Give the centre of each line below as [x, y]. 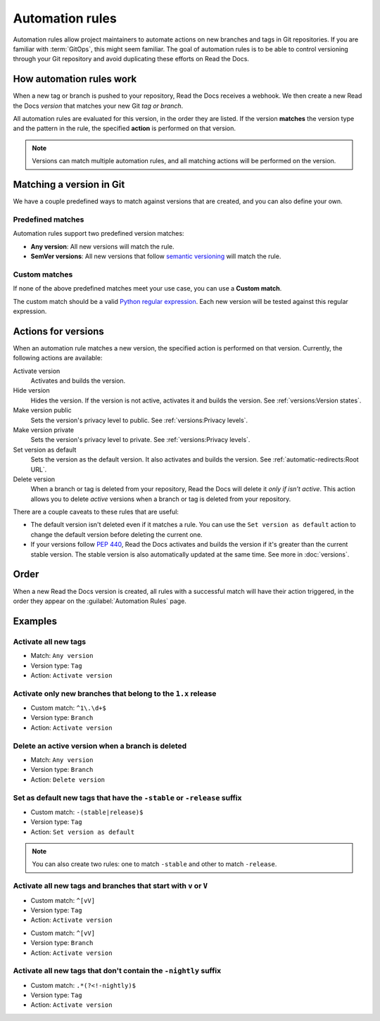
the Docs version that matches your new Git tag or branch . [98, 106]
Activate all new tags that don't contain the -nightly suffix [117, 971]
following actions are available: [58, 358]
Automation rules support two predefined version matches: [99, 234]
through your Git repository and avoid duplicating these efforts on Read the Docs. [131, 59]
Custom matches [43, 274]
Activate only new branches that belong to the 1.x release [115, 693]
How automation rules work [75, 79]
